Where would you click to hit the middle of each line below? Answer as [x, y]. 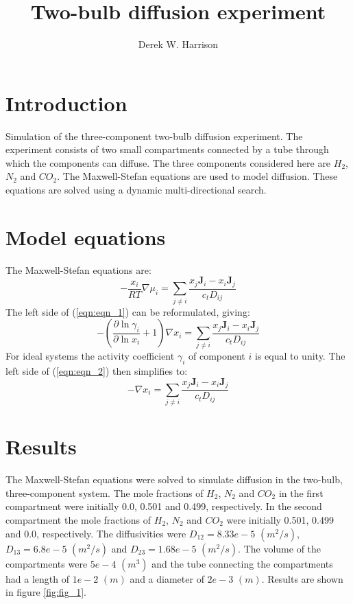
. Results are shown [302, 578]
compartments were [47, 563]
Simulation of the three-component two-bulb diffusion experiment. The [154, 136]
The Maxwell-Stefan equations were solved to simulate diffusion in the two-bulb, [174, 479]
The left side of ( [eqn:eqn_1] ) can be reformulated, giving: [128, 311]
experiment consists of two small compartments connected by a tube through [167, 149]
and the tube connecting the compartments [242, 563]
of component [217, 356]
